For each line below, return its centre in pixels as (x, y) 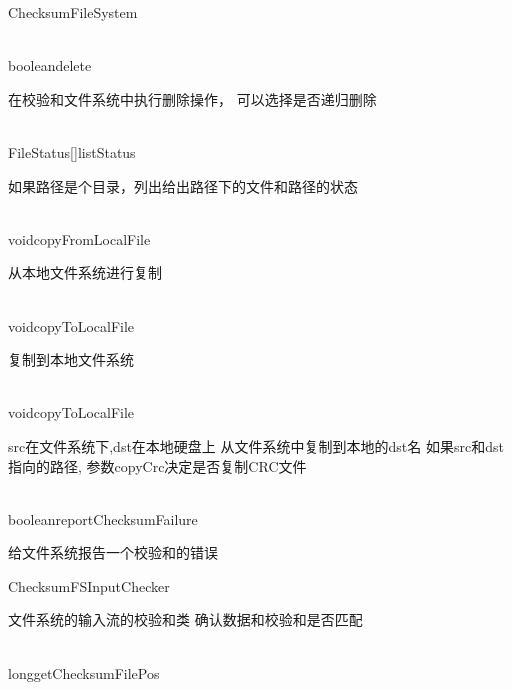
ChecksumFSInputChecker (89, 585)
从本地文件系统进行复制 (85, 272)
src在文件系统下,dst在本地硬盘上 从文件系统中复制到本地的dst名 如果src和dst (256, 445)
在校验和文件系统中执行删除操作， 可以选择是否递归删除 (192, 98)
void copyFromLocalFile (79, 238)
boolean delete (50, 65)
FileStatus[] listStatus (72, 151)
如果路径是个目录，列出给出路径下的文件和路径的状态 (183, 185)
